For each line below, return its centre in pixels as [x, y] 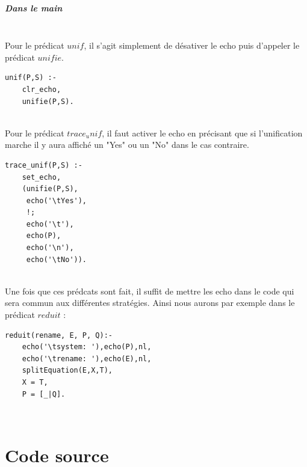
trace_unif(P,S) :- [44, 165]
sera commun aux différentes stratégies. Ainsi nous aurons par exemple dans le [150, 303]
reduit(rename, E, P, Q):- [59, 335]
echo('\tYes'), [57, 200]
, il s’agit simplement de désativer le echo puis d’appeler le [192, 45]
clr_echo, [42, 89]
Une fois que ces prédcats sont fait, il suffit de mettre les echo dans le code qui [150, 291]
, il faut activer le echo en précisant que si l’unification [202, 133]
